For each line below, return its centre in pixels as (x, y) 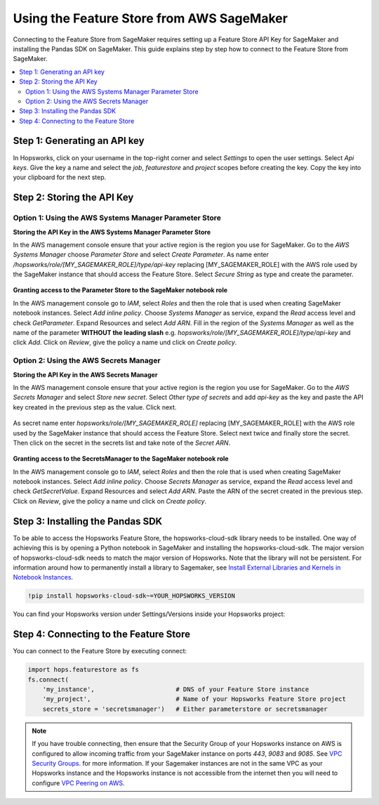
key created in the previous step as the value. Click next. (95, 407)
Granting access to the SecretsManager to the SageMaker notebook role (121, 459)
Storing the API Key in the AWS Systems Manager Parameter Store (112, 232)
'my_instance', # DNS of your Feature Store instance (176, 689)
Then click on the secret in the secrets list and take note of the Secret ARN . (122, 443)
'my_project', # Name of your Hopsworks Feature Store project (194, 699)
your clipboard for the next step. (60, 177)
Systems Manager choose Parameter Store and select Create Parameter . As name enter (141, 255)
